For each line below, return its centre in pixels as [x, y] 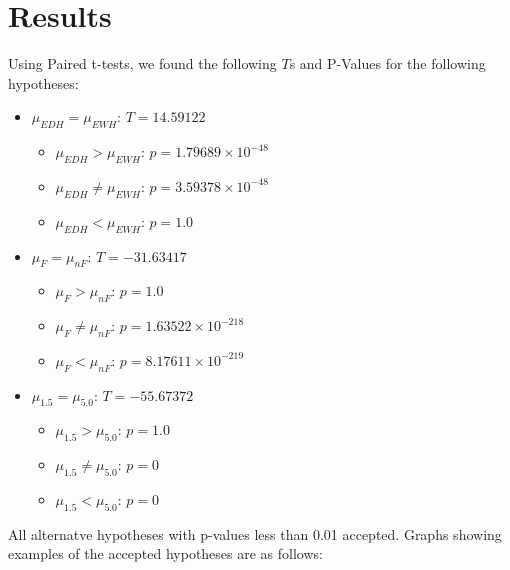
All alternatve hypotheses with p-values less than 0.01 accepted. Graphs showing [255, 533]
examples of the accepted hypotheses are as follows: [165, 553]
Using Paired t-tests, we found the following [142, 63]
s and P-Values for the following [387, 63]
